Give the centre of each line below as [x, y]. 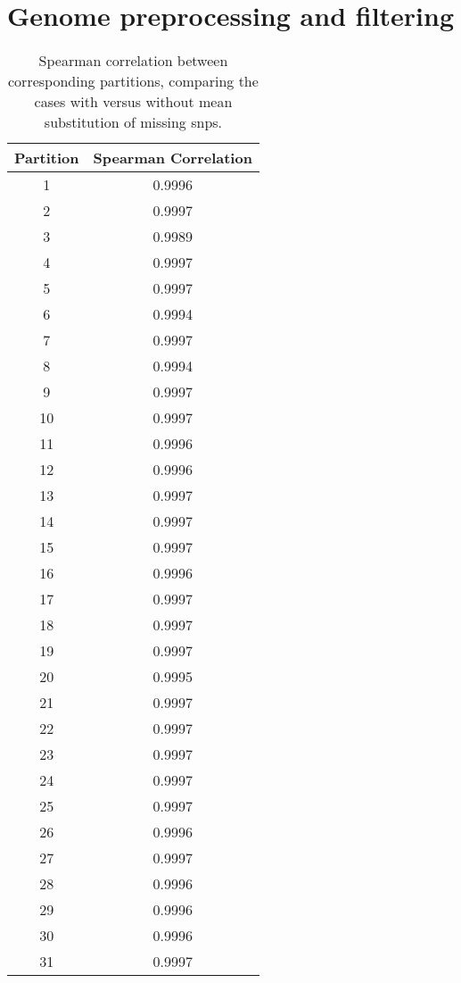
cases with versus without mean [133, 102]
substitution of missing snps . [133, 122]
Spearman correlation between [133, 61]
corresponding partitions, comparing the [133, 81]
